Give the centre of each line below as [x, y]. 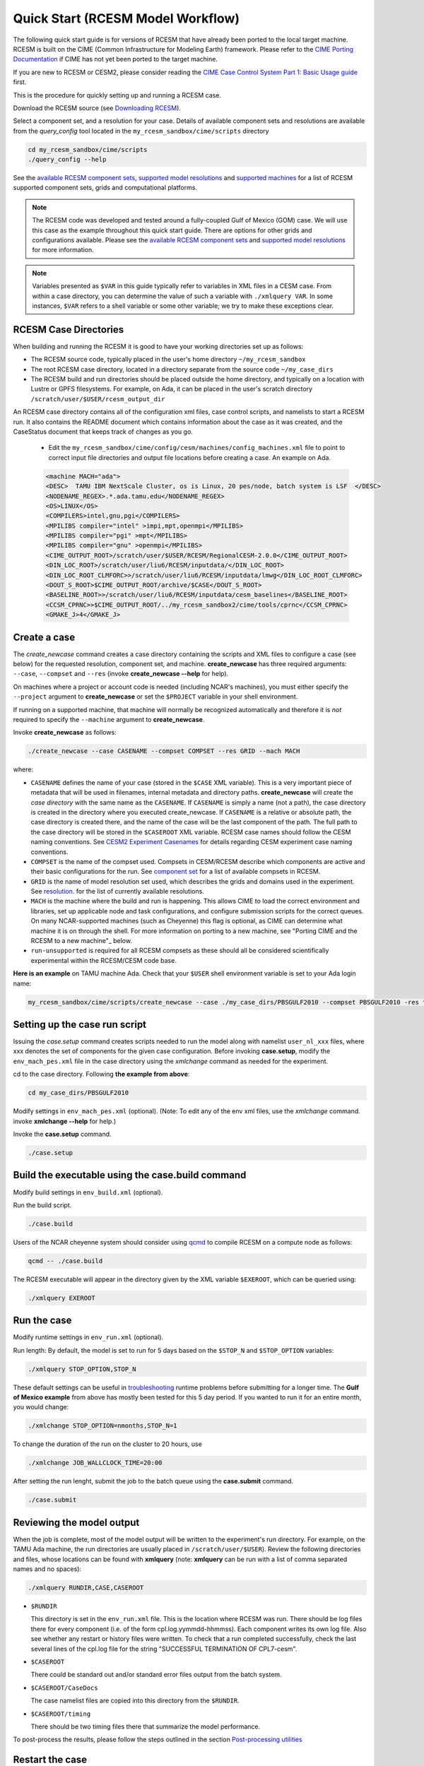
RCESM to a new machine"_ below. [81, 941]
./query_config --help [67, 160]
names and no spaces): [47, 1569]
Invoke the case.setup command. [63, 1134]
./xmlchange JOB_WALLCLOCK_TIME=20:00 [95, 1463]
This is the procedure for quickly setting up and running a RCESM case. [117, 95]
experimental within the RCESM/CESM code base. [104, 960]
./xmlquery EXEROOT [61, 1298]
